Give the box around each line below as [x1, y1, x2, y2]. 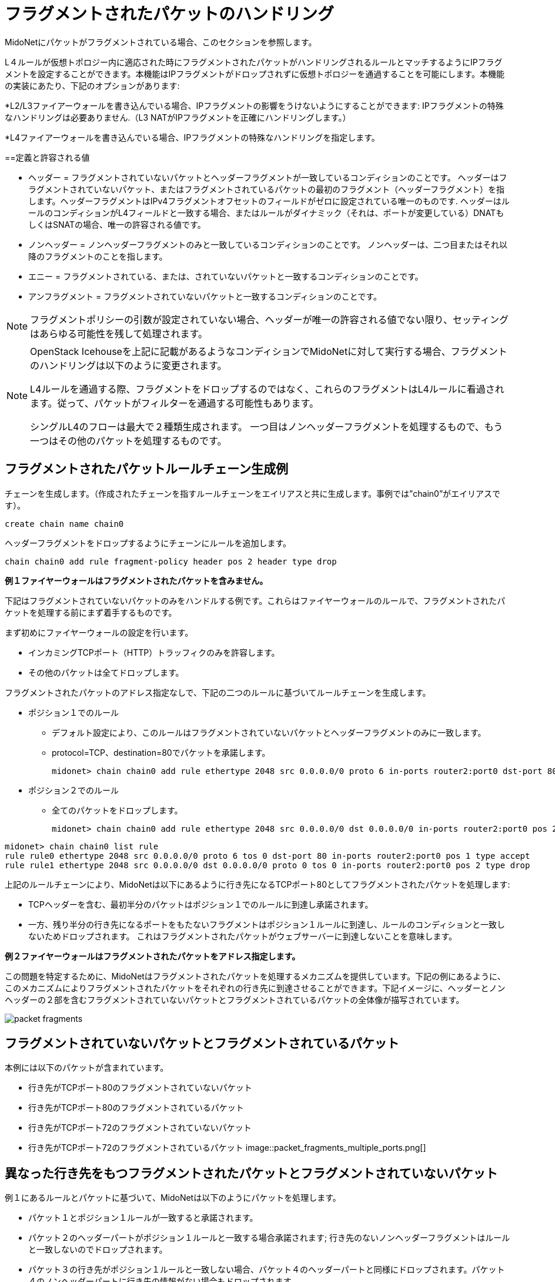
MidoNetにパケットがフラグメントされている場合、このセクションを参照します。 [5, 36, 317, 47]
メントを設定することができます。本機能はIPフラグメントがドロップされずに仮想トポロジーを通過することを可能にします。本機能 [5, 68, 504, 79]
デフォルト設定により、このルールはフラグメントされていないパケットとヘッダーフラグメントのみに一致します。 [52, 727, 486, 738]
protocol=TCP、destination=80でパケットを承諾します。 [52, 747, 270, 758]
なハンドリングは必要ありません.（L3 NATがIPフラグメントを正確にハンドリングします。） [5, 112, 351, 122]
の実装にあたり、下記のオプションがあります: [5, 80, 180, 91]
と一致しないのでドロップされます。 [28, 1244, 168, 1255]
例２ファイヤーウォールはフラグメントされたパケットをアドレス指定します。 [5, 951, 300, 961]
